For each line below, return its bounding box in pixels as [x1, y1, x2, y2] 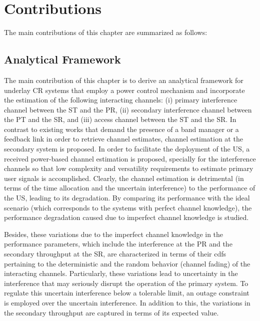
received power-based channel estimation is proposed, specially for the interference [4, 153, 256, 163]
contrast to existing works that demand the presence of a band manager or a [4, 123, 239, 134]
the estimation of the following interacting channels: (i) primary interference [4, 94, 237, 105]
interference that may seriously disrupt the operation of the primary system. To [4, 277, 248, 288]
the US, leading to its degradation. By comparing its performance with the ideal [4, 192, 250, 203]
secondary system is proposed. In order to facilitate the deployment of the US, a [4, 143, 250, 154]
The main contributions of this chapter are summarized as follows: [4, 27, 207, 37]
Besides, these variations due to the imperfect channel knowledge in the [4, 228, 223, 239]
